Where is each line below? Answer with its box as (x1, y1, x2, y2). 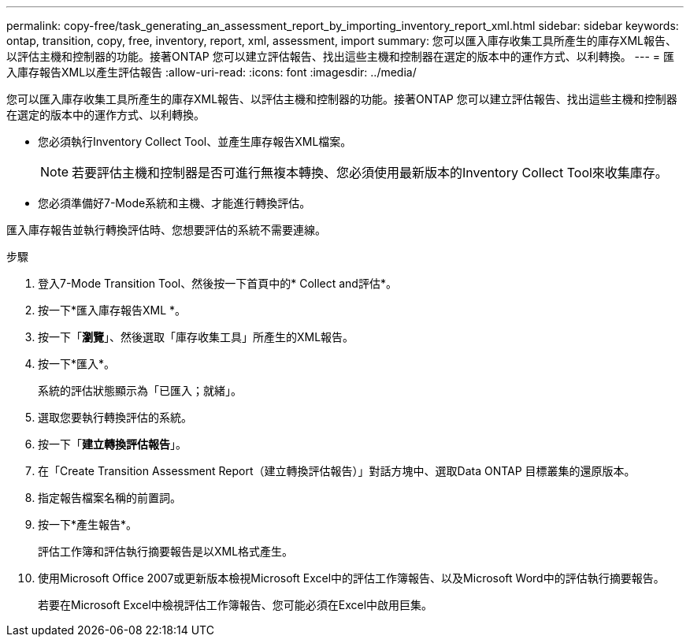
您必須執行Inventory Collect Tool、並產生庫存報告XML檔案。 (38, 135, 352, 148)
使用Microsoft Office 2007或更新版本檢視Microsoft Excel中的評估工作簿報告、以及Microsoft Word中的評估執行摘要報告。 (38, 571, 665, 585)
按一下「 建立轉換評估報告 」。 (38, 437, 187, 451)
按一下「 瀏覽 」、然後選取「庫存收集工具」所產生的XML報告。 (38, 330, 354, 344)
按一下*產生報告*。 (38, 518, 138, 531)
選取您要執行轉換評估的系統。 (38, 411, 192, 424)
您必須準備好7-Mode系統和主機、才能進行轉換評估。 (38, 196, 311, 210)
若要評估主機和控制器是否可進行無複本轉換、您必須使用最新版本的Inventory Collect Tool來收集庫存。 (72, 165, 668, 180)
